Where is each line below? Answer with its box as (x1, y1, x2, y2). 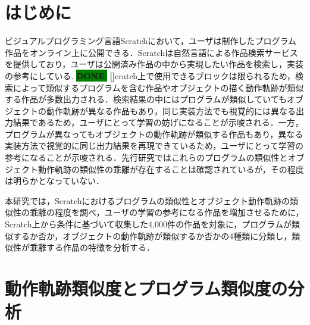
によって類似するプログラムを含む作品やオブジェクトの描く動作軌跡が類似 (12, 81, 304, 93)
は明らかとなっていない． (5, 174, 104, 187)
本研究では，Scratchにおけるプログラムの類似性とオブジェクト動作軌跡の (5, 194, 290, 207)
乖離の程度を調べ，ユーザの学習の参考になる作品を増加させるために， (29, 206, 304, 218)
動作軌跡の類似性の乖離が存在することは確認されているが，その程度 (37, 162, 304, 175)
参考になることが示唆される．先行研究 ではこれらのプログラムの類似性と (5, 151, 288, 164)
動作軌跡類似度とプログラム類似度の (5, 276, 288, 300)
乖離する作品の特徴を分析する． (29, 241, 155, 254)
